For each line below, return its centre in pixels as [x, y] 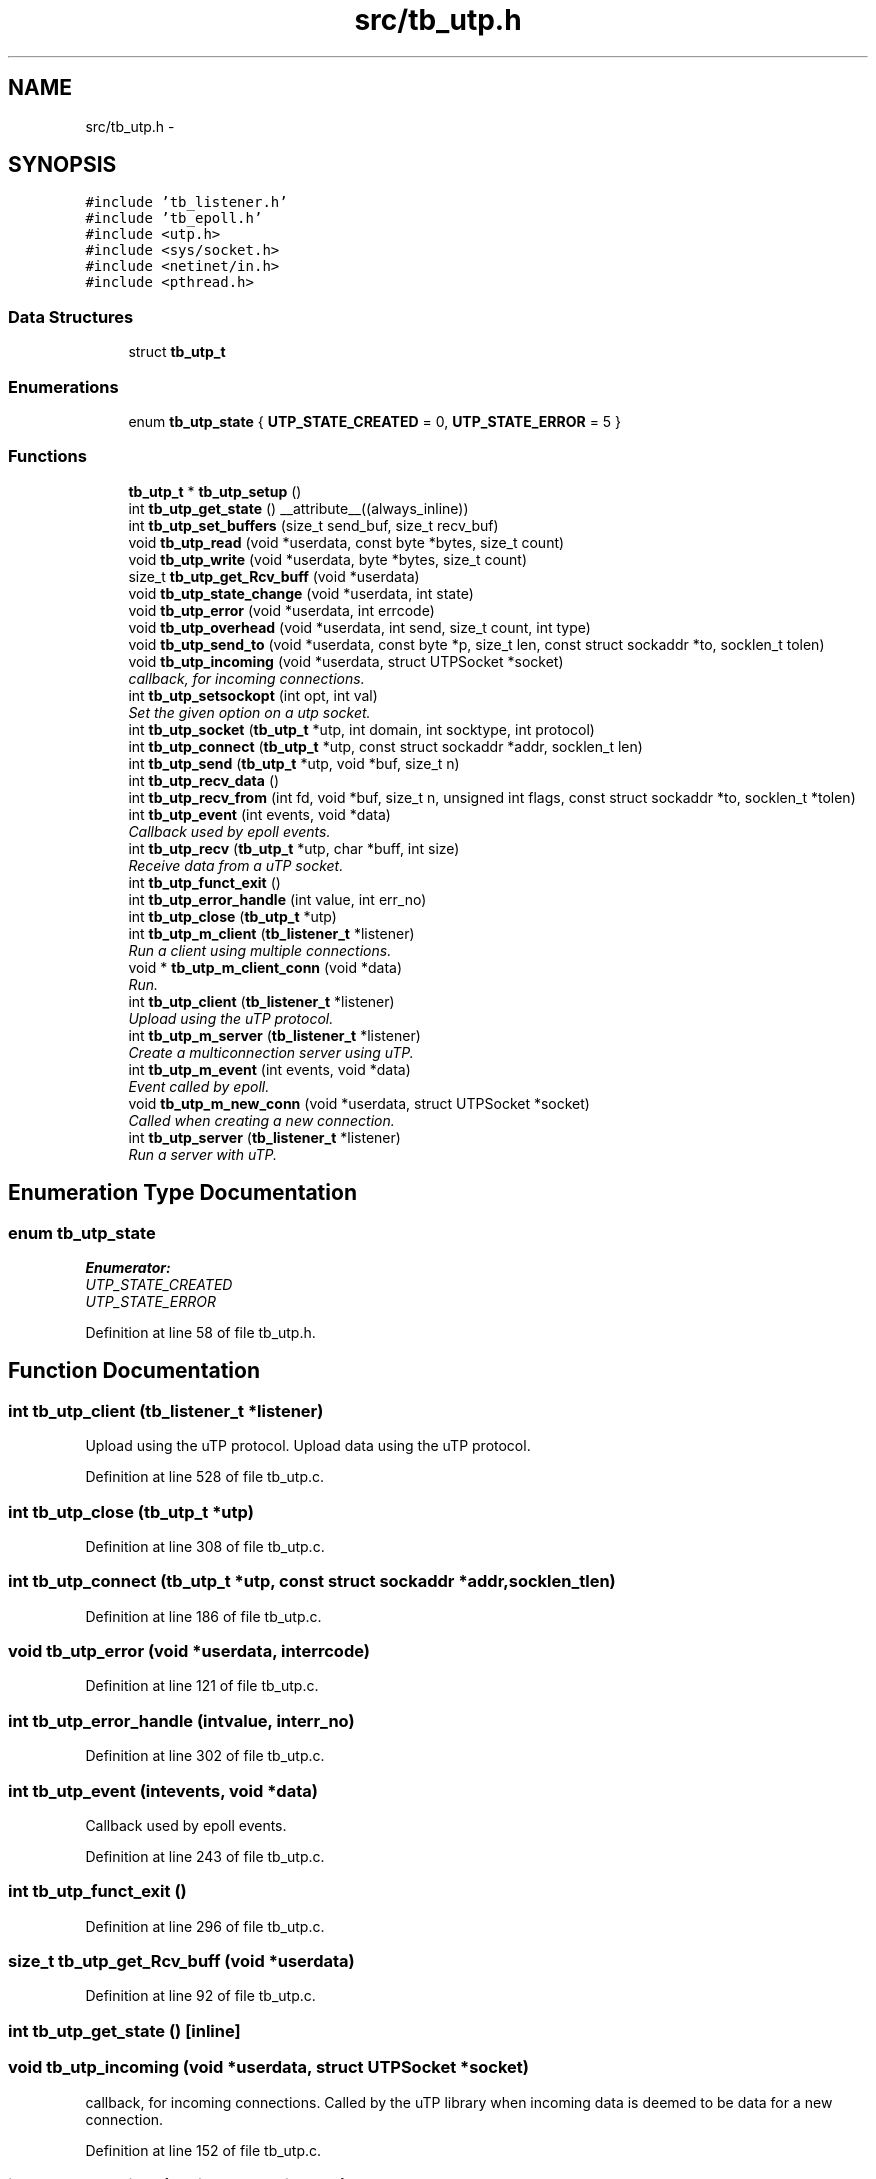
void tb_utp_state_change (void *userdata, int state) [301, 593]
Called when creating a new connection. [261, 1120]
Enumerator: [128, 1267]
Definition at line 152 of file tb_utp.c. [203, 2150]
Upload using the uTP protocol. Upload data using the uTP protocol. [308, 1446]
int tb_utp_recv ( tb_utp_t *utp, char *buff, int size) [294, 848]
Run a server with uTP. [203, 1154]
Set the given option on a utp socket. [249, 712]
